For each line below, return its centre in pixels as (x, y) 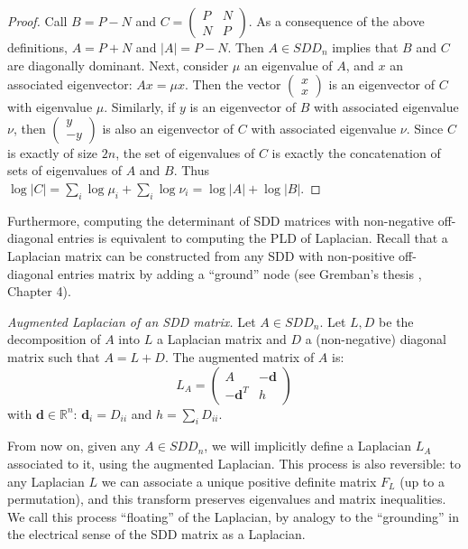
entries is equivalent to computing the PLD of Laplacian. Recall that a (253, 238)
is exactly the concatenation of (356, 152)
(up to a (422, 481)
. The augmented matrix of (239, 356)
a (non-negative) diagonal (376, 339)
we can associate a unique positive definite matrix (239, 481)
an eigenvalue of (288, 65)
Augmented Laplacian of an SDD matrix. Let (132, 321)
